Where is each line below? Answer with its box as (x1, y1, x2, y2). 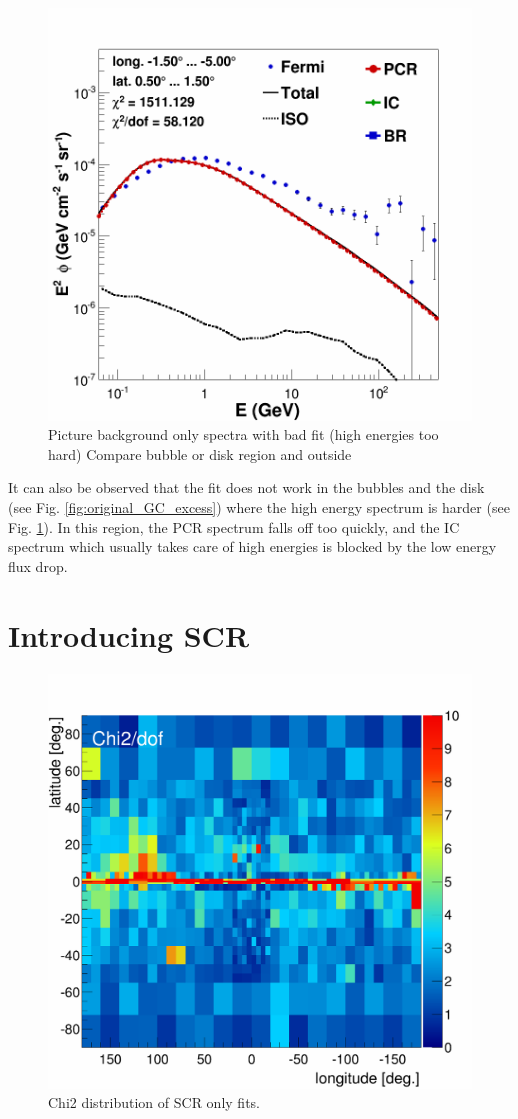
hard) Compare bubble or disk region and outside (48, 443, 352, 464)
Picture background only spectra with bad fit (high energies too (48, 424, 439, 445)
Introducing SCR (8, 614, 250, 655)
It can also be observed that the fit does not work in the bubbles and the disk (8, 477, 485, 498)
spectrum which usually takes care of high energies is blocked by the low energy (8, 536, 497, 557)
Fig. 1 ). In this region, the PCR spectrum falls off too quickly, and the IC (8, 516, 460, 537)
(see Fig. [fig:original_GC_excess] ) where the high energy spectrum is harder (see (8, 497, 510, 518)
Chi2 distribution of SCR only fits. (48, 1092, 260, 1113)
